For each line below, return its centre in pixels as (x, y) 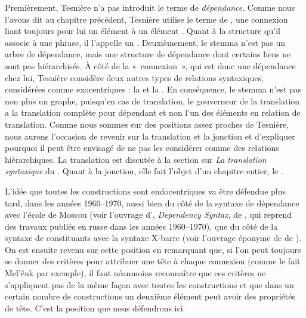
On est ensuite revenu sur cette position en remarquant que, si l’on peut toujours (153, 249)
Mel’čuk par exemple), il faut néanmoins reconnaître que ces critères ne (135, 273)
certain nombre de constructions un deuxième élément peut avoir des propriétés (150, 296)
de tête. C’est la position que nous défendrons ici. (95, 308)
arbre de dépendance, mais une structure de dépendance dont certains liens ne (148, 54)
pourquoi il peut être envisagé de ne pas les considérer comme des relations (142, 148)
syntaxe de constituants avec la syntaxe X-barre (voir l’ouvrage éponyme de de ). (153, 238)
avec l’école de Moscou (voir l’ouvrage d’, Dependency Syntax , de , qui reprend (149, 214)
